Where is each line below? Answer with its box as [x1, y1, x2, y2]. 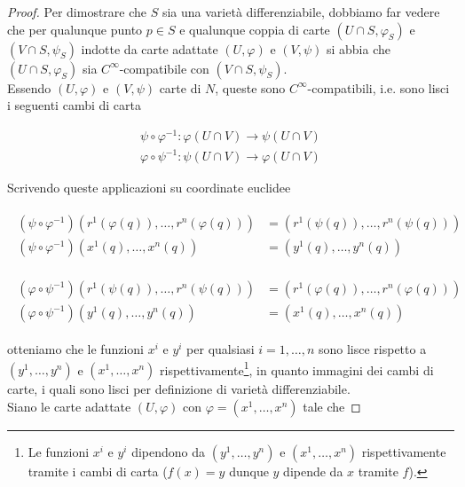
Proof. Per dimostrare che [7, 3, 147, 20]
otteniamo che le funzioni [7, 340, 144, 358]
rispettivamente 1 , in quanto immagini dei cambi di [160, 357, 434, 379]
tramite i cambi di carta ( [28, 462, 168, 481]
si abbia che [326, 39, 390, 58]
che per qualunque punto [7, 20, 143, 38]
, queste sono [215, 78, 286, 97]
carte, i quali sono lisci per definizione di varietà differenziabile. [7, 380, 351, 398]
